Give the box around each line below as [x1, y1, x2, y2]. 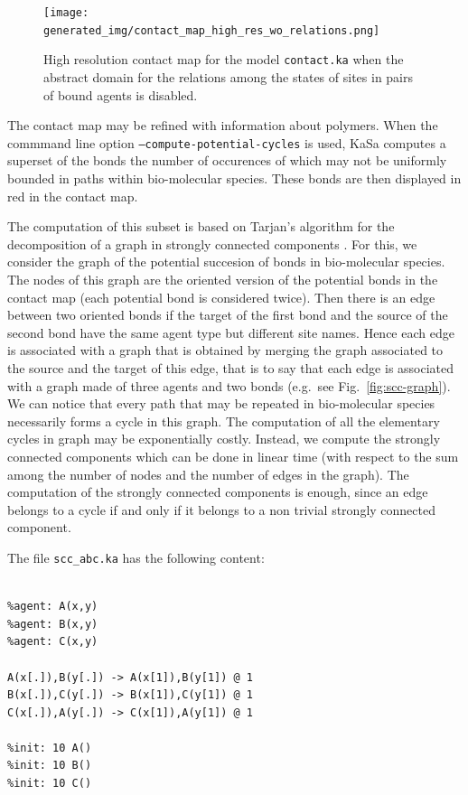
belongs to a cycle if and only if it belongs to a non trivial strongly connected [7, 500, 435, 519]
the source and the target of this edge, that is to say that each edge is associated [7, 358, 454, 377]
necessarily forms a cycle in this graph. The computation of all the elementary [7, 411, 440, 430]
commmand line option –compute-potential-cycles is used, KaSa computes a [7, 133, 446, 152]
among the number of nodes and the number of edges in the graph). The [7, 464, 409, 483]
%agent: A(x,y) [7, 600, 98, 613]
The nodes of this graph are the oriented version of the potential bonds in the [7, 269, 438, 288]
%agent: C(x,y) [7, 635, 98, 649]
